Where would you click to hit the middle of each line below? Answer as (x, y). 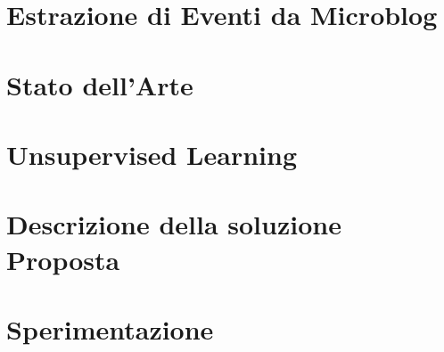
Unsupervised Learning (152, 154)
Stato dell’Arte (100, 84)
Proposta (63, 259)
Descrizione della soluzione (174, 224)
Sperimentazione (110, 328)
